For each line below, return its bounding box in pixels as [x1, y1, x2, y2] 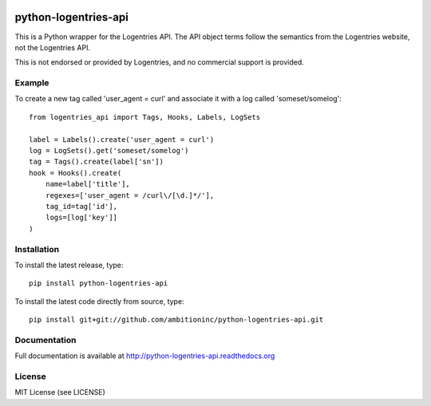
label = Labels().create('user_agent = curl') [29, 135, 215, 144]
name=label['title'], [45, 179, 131, 189]
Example [14, 77, 49, 89]
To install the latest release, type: [14, 260, 124, 270]
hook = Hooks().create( [29, 168, 122, 177]
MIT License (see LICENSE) [14, 388, 105, 397]
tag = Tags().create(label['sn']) [29, 157, 164, 167]
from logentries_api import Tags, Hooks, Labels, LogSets [29, 112, 261, 121]
